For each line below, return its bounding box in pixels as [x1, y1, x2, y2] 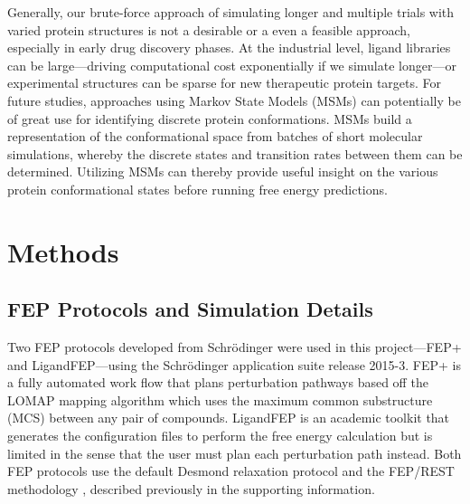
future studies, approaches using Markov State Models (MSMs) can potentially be [7, 90, 461, 109]
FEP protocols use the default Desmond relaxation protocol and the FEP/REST [7, 461, 455, 480]
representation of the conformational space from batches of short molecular [7, 127, 423, 146]
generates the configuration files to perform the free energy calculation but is [7, 426, 433, 445]
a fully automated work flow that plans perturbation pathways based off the [7, 373, 428, 392]
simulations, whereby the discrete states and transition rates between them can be [7, 144, 463, 163]
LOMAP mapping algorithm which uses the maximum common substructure [7, 390, 433, 409]
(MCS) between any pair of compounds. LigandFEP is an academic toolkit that [7, 408, 450, 427]
